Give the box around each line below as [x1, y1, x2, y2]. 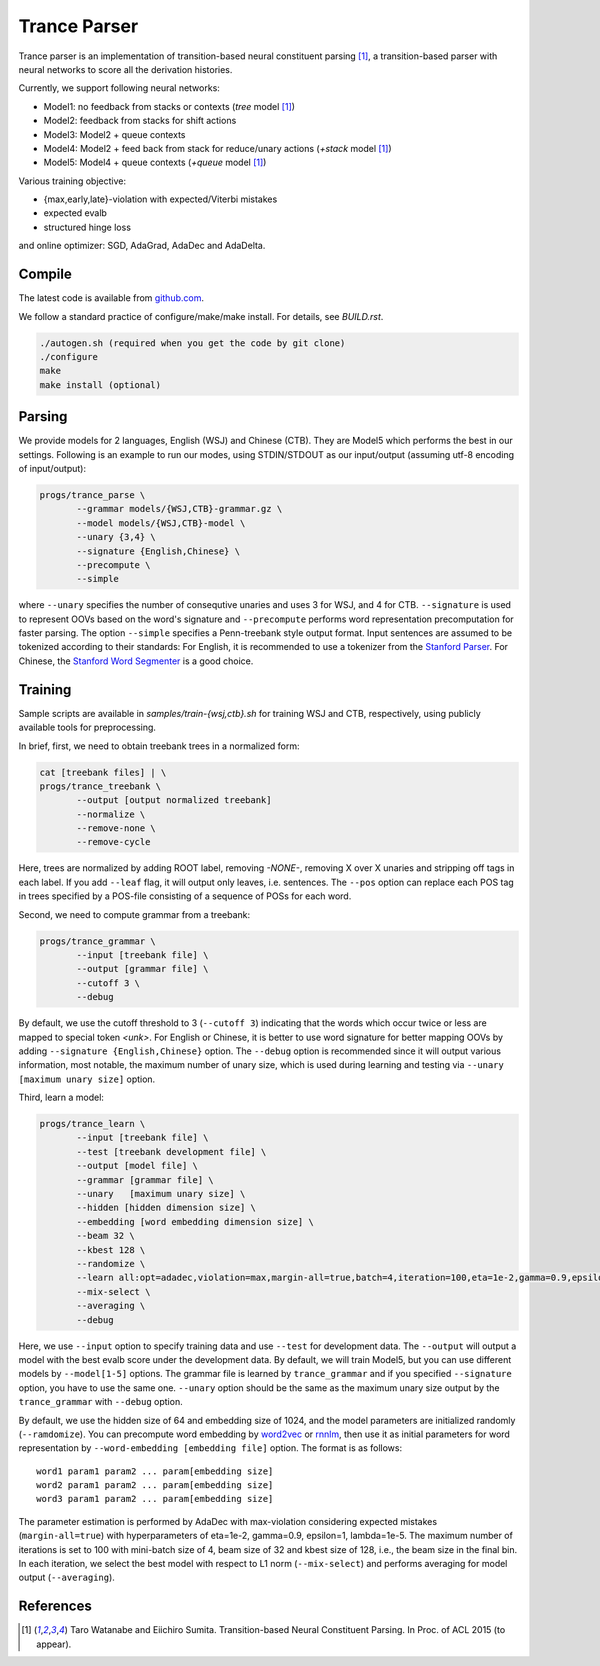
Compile [18, 266, 72, 283]
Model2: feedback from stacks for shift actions [43, 115, 237, 127]
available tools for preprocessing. [18, 721, 157, 734]
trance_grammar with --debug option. [18, 1396, 184, 1408]
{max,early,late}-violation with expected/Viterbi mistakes [43, 193, 278, 205]
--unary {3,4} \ [76, 531, 157, 543]
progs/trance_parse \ [39, 489, 146, 500]
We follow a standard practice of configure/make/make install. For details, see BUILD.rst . [18, 310, 384, 322]
